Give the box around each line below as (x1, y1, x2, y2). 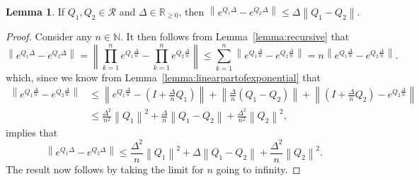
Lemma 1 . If (6, 4, 65, 18)
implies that (6, 124, 58, 139)
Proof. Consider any (6, 29, 92, 44)
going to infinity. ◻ (216, 161, 301, 176)
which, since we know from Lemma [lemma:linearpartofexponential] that (6, 69, 321, 84)
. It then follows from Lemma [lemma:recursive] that (120, 29, 350, 44)
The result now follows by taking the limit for (6, 161, 204, 176)
